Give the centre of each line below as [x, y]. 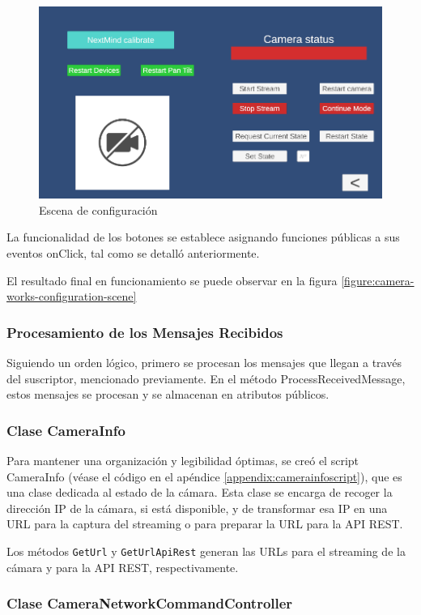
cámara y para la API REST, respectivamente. [123, 567]
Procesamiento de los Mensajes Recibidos [145, 332]
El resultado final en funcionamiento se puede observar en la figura [172, 280]
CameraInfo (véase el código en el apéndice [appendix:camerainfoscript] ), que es [204, 476]
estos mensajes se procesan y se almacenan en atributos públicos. [168, 394]
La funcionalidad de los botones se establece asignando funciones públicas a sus [203, 237]
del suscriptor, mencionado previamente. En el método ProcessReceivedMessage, [206, 378]
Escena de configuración [98, 209]
